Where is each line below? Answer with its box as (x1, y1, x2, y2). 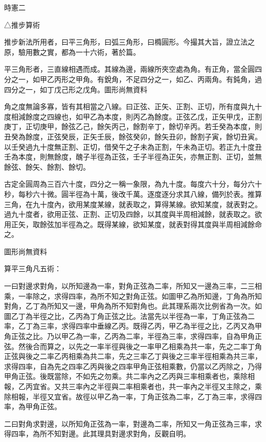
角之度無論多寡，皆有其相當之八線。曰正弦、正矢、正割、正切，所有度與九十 (4, 101, 262, 112)
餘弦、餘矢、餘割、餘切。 (4, 161, 90, 172)
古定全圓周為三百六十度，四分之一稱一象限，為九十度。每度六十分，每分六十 (4, 178, 262, 189)
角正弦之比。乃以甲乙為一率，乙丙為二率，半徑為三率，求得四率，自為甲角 (4, 331, 255, 341)
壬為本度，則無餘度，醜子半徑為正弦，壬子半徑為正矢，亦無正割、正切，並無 (4, 151, 262, 162)
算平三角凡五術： (4, 263, 61, 274)
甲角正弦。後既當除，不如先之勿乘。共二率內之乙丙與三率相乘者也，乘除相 (4, 371, 255, 381)
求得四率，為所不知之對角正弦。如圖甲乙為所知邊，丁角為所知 (54, 290, 262, 301)
